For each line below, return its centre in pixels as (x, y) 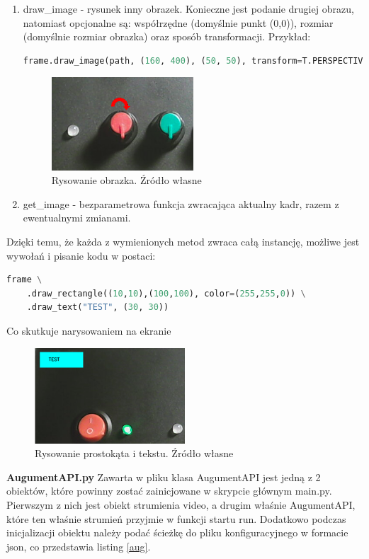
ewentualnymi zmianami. (77, 218)
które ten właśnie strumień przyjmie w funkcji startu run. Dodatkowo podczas (176, 518)
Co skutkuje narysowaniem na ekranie (89, 331)
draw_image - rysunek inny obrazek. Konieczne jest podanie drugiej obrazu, (188, 8)
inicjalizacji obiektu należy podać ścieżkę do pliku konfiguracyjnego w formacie (177, 532)
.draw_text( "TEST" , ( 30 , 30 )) (98, 307)
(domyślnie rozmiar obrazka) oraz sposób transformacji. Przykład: (167, 36)
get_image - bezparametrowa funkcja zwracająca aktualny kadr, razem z (181, 203)
